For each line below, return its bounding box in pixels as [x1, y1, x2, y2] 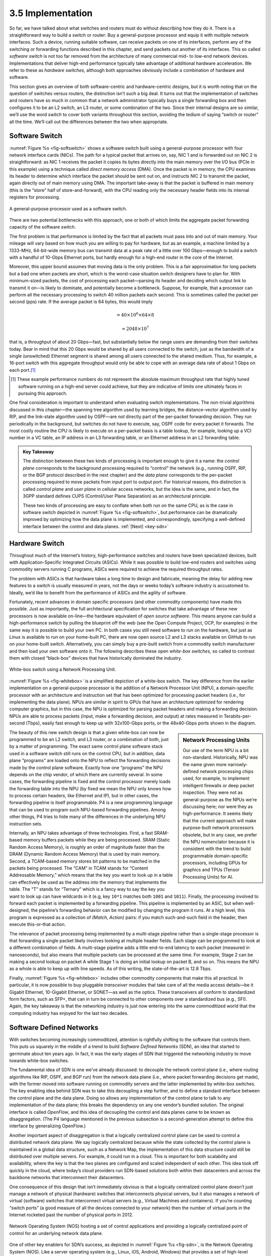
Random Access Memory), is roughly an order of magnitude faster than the [9, 844, 165, 850]
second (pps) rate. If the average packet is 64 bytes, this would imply [9, 299, 153, 305]
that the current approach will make [183, 817, 256, 823]
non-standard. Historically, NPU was [183, 754, 258, 761]
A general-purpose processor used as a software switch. [9, 205, 127, 212]
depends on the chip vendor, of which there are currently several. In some [9, 771, 163, 777]
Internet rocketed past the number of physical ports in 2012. [9, 1212, 133, 1218]
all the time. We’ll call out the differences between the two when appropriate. [9, 119, 168, 125]
